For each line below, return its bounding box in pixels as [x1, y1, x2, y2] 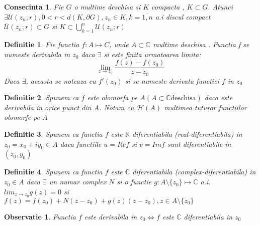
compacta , [151, 2, 185, 12]
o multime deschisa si [74, 2, 141, 12]
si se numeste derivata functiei [125, 75, 219, 86]
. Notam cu [99, 102, 134, 112]
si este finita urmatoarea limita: [104, 49, 201, 59]
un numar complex [49, 176, 107, 187]
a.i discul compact [155, 11, 211, 22]
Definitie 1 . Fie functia [4, 39, 79, 49]
